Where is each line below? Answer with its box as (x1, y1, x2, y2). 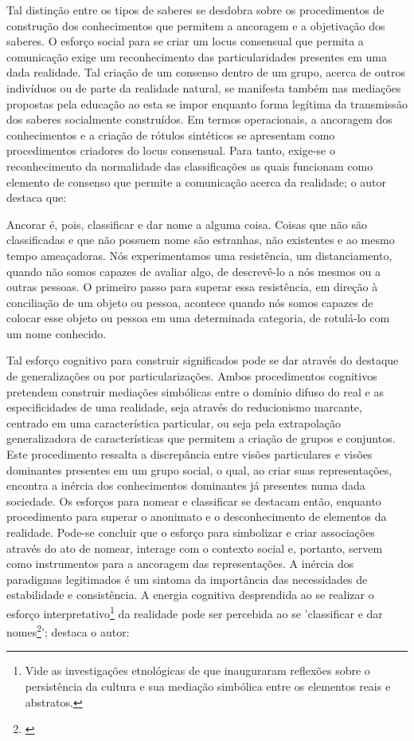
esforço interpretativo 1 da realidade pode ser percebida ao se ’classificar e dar (6, 602, 383, 621)
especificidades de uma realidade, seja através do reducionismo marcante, (6, 399, 362, 416)
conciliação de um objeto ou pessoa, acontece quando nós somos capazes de (6, 294, 373, 310)
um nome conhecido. (6, 325, 107, 341)
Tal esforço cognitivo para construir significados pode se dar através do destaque (6, 352, 399, 369)
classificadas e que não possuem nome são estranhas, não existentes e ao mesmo (6, 231, 395, 248)
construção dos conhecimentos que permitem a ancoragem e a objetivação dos (6, 17, 385, 34)
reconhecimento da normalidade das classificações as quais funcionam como (6, 157, 373, 174)
